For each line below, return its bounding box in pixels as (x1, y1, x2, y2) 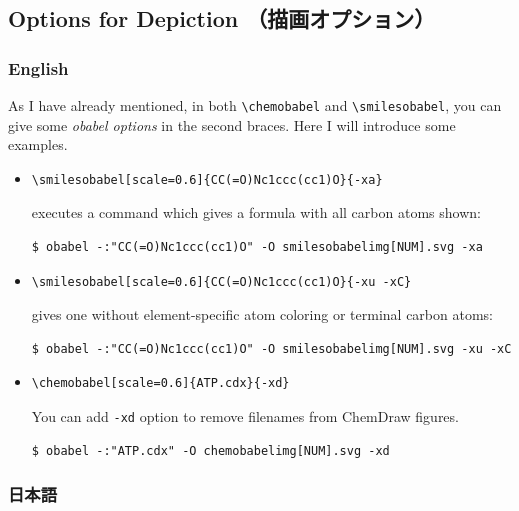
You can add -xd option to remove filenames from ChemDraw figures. (31, 406, 459, 426)
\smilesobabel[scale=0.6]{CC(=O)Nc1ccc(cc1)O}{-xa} (31, 172, 383, 187)
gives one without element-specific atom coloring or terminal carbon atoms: (31, 304, 493, 325)
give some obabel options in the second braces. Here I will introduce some (8, 114, 456, 135)
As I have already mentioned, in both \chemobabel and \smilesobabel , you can (8, 95, 502, 115)
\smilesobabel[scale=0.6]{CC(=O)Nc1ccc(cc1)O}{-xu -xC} (31, 274, 412, 289)
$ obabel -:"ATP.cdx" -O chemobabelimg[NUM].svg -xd (31, 443, 390, 458)
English (8, 55, 69, 80)
